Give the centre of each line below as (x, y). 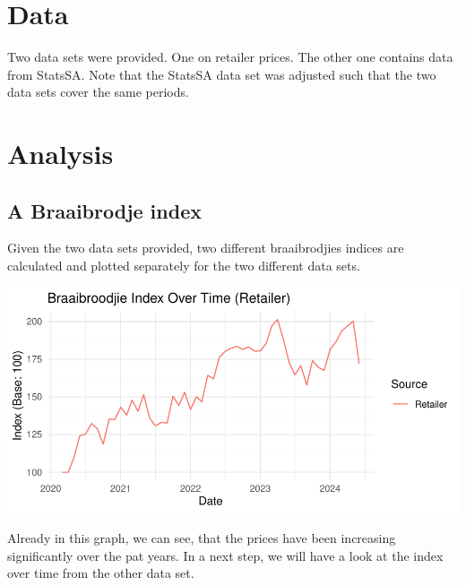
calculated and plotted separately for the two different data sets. (184, 266)
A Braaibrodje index (104, 210)
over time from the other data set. (101, 573)
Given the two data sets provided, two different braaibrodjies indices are (206, 248)
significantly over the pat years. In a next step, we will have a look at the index (225, 555)
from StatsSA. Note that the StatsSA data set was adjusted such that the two (222, 74)
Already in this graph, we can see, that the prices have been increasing (202, 538)
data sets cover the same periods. (98, 92)
